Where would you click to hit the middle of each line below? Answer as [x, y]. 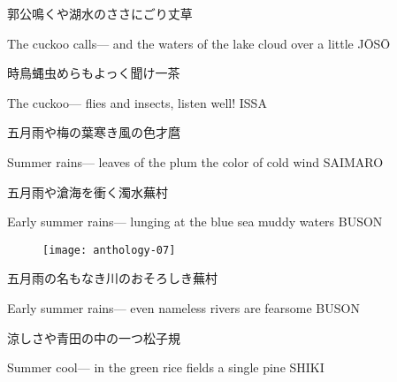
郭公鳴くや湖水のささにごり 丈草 [100, 13]
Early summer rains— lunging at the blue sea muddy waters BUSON [195, 222]
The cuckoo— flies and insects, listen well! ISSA [137, 102]
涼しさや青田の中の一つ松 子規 [94, 337]
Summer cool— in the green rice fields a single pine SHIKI [166, 367]
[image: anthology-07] [109, 250]
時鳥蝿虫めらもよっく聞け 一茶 [94, 73]
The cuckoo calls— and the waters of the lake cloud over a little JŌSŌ [199, 43]
